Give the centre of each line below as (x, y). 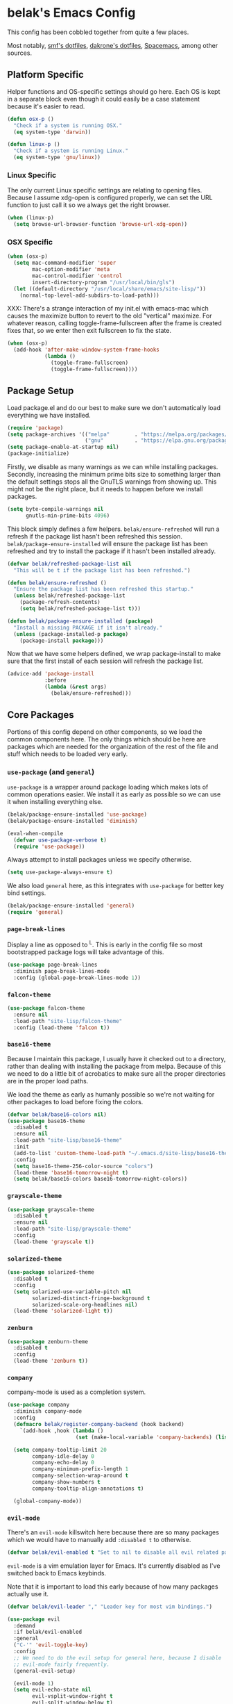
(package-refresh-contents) (60, 603)
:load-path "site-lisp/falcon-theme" (68, 1021)
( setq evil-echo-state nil (52, 1690)
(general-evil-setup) (45, 1671)
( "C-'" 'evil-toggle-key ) (51, 1645)
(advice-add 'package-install (51, 674)
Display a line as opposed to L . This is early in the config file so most (105, 944)
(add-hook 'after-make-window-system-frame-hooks (86, 350)
